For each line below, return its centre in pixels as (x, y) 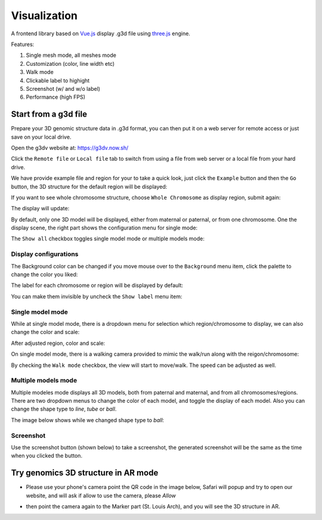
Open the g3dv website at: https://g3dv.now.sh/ (70, 148)
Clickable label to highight (58, 80)
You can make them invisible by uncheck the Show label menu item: (97, 296)
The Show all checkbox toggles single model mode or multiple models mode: (108, 238)
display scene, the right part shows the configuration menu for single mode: (104, 228)
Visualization (44, 16)
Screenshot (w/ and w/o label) (63, 88)
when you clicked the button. (47, 456)
